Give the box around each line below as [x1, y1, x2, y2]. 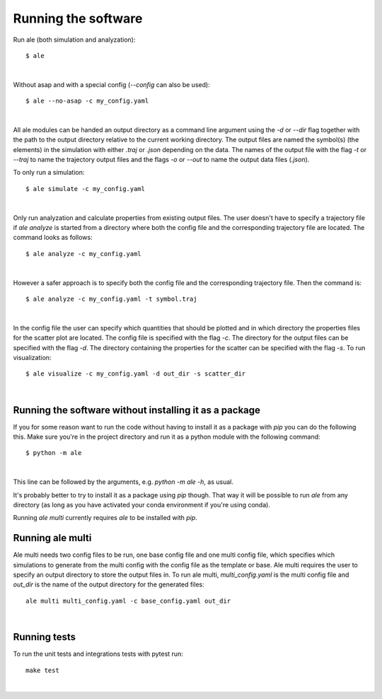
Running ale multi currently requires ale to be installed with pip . [13, 514, 197, 522]
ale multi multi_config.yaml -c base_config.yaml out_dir [25, 596, 231, 605]
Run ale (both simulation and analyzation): [13, 35, 136, 44]
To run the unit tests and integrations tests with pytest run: [13, 649, 183, 658]
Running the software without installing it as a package [13, 404, 261, 416]
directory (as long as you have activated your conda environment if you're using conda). [13, 500, 270, 509]
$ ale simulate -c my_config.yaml [25, 185, 145, 192]
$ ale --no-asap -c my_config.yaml [25, 97, 149, 105]
